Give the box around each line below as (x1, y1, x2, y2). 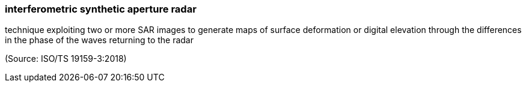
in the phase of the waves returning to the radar (5, 35, 194, 46)
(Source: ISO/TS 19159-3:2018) (5, 53, 127, 64)
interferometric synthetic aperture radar (5, 3, 197, 15)
